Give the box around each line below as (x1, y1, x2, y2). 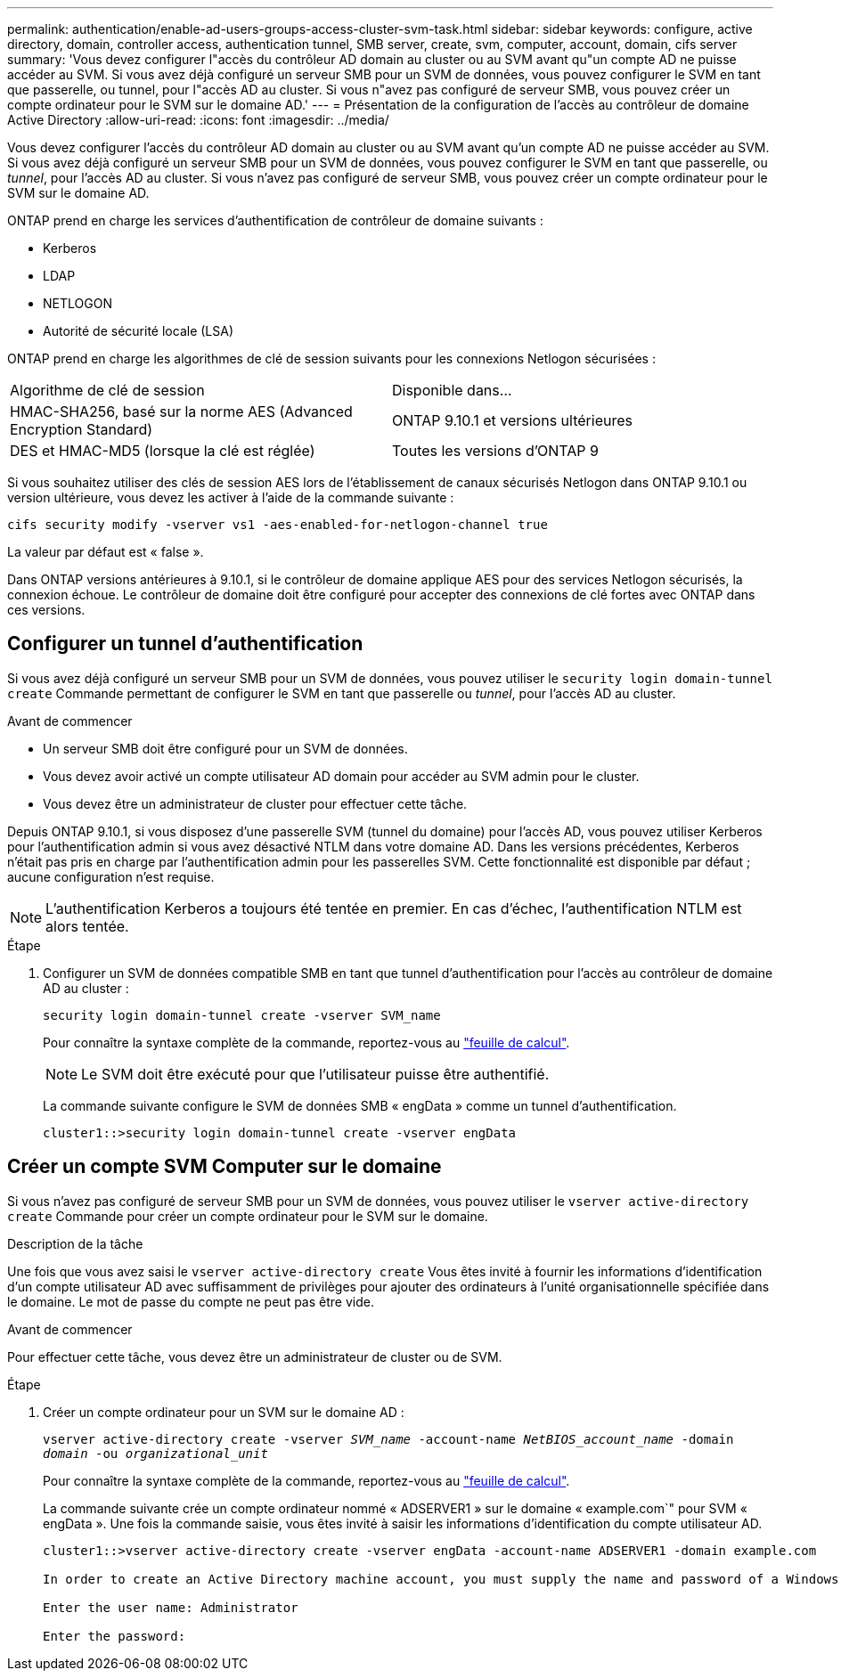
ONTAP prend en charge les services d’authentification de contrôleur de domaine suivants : (7, 213, 543, 228)
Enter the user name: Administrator (43, 1600, 298, 1615)
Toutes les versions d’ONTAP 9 (392, 442, 599, 460)
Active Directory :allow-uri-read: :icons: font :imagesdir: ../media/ (7, 112, 389, 127)
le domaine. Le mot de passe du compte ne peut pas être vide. (7, 1293, 374, 1309)
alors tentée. (45, 916, 129, 935)
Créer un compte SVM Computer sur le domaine (7, 1155, 442, 1178)
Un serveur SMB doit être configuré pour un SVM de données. (43, 740, 408, 756)
